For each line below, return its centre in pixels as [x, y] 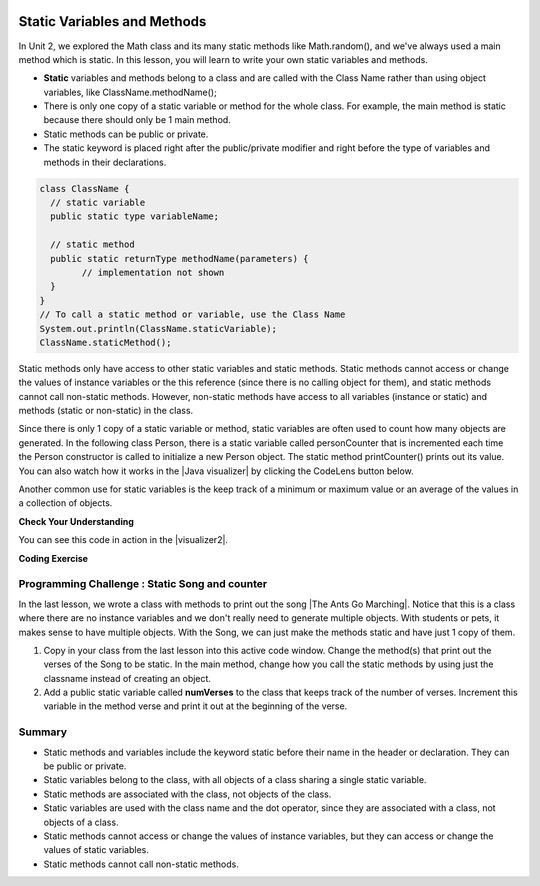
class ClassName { [84, 188]
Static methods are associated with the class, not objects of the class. [187, 794]
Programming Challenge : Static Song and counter [143, 584]
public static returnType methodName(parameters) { [179, 258]
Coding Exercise [53, 558]
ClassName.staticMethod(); [105, 342]
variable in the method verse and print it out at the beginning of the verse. [195, 706]
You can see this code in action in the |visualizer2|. [123, 540]
